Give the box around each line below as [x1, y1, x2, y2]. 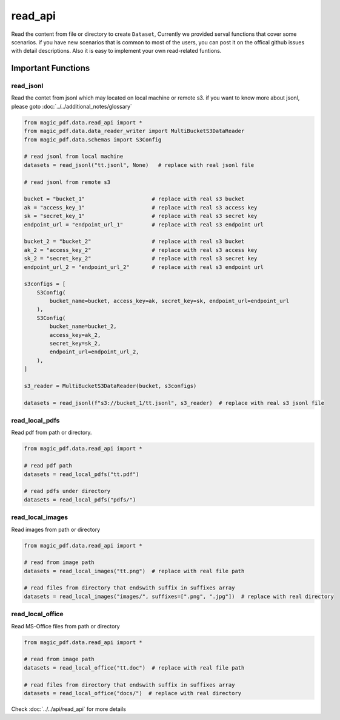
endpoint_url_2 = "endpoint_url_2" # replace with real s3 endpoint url [24, 263, 264, 270]
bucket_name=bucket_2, [49, 323, 118, 330]
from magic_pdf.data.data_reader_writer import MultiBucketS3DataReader [24, 127, 245, 135]
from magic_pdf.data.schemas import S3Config [24, 136, 162, 143]
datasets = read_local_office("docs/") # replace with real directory [24, 690, 242, 696]
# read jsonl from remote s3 [24, 178, 111, 185]
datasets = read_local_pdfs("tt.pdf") [24, 470, 139, 478]
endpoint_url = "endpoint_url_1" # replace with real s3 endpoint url [24, 221, 264, 228]
